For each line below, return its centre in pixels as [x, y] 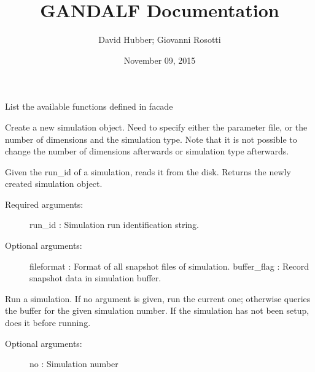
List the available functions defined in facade [89, 106]
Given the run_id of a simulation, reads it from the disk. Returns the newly [148, 171]
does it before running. [48, 323]
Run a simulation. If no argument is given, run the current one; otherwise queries [158, 298]
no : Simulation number [74, 364]
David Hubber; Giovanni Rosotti [160, 40]
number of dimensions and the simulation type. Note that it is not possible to [151, 139]
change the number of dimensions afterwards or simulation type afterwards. [147, 151]
